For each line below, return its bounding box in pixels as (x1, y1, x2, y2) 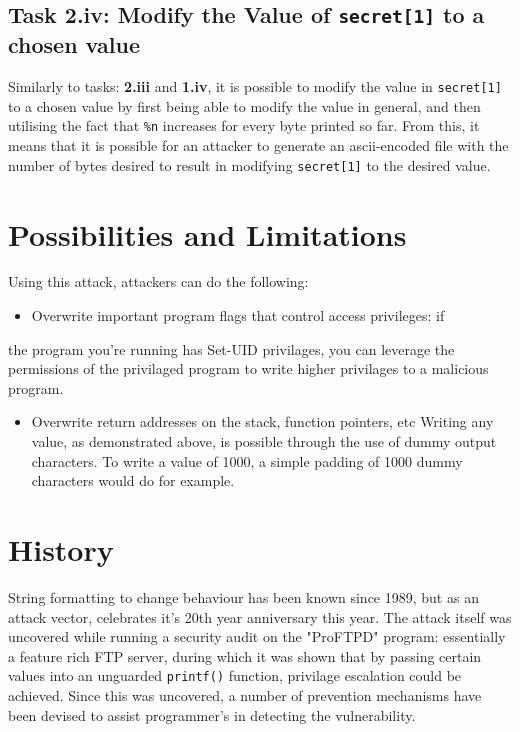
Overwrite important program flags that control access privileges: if (31, 305, 445, 326)
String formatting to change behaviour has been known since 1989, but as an (8, 586, 479, 607)
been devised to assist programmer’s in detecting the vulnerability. (8, 704, 416, 725)
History (8, 528, 114, 569)
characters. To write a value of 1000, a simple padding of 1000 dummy (31, 450, 463, 471)
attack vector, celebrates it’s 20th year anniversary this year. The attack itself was (8, 606, 512, 627)
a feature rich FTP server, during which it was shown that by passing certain (8, 645, 482, 666)
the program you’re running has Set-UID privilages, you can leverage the (8, 338, 455, 359)
